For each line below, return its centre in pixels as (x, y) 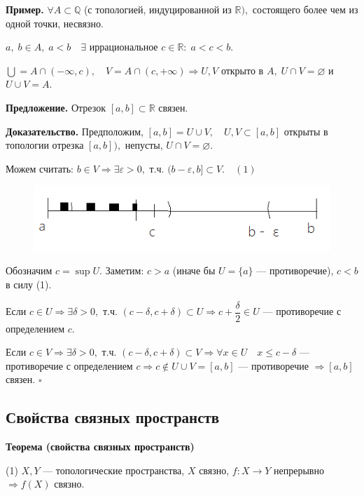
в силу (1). (29, 284)
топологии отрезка (45, 145)
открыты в (306, 131)
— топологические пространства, (114, 470)
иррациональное (124, 47)
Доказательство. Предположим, (75, 131)
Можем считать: (40, 168)
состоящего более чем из (305, 9)
